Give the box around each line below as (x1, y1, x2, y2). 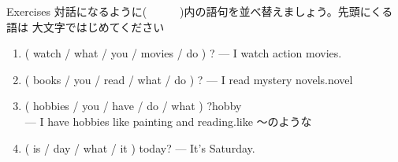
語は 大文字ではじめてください (6, 18, 165, 35)
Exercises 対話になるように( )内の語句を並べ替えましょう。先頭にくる (6, 3, 393, 19)
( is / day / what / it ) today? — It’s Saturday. (24, 139, 255, 156)
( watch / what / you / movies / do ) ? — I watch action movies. (24, 45, 342, 61)
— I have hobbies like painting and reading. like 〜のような (24, 112, 312, 129)
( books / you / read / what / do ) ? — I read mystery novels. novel (24, 71, 353, 87)
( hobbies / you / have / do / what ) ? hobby (24, 98, 242, 114)
